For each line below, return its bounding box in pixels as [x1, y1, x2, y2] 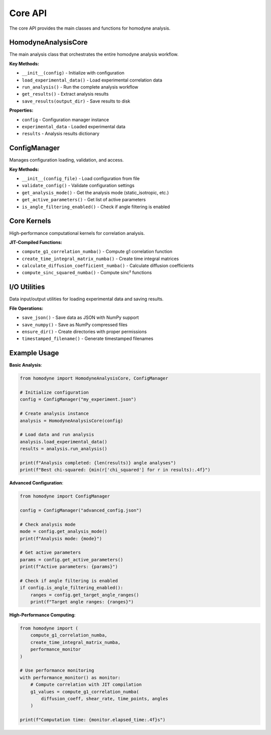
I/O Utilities [9, 283, 45, 291]
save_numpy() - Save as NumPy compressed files [22, 321, 128, 328]
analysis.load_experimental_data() [20, 439, 107, 445]
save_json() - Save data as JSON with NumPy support [22, 314, 139, 320]
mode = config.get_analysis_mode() [20, 529, 107, 534]
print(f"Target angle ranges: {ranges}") [30, 599, 134, 605]
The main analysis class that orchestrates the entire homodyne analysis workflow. [9, 51, 179, 57]
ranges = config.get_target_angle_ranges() [30, 592, 139, 598]
